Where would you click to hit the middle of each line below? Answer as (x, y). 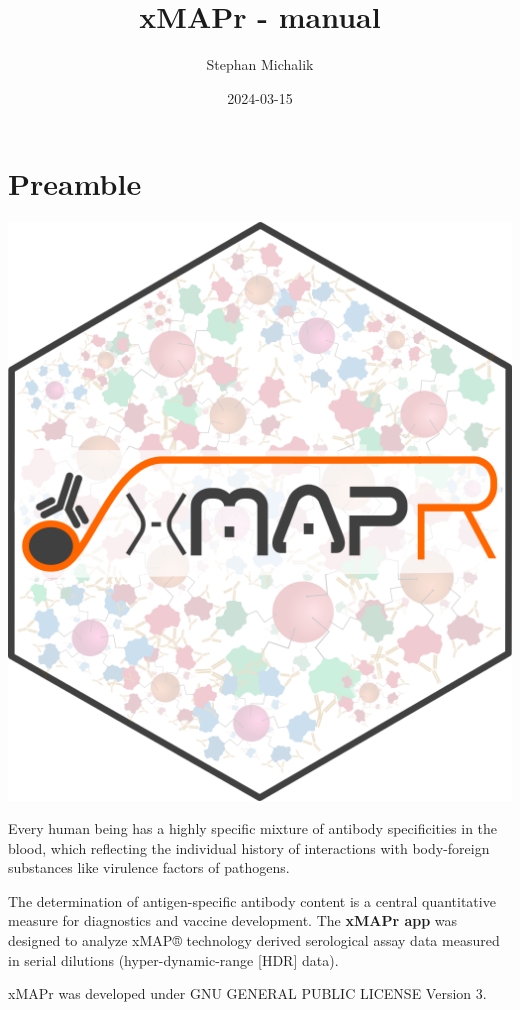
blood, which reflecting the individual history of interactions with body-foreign (249, 847)
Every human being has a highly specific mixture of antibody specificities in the (253, 828)
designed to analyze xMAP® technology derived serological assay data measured (254, 940)
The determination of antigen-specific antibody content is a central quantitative (252, 900)
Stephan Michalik (260, 64)
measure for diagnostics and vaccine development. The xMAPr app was (233, 920)
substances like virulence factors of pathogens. (149, 867)
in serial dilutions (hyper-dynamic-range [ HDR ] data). (173, 959)
